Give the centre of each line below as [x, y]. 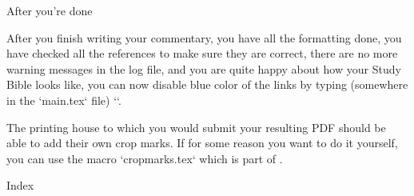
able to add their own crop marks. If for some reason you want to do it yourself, [202, 143]
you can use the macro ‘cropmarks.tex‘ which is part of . [145, 158]
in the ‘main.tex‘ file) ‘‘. [64, 100]
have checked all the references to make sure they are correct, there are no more [202, 53]
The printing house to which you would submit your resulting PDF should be [196, 127]
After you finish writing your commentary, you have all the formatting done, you [204, 37]
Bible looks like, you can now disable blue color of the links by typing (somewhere [207, 84]
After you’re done [50, 10]
